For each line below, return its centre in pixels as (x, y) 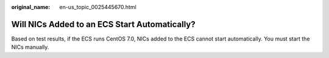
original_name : (31, 7)
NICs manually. (30, 47)
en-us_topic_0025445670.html (98, 7)
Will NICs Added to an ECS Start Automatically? (103, 24)
